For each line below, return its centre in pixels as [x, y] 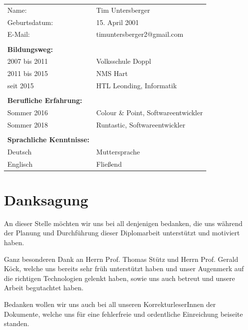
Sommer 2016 [28, 112]
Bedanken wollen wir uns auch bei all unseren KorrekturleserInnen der [110, 304]
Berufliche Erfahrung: [45, 100]
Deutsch [20, 151]
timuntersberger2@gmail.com [140, 34]
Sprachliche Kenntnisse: [48, 139]
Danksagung [46, 199]
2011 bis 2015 [28, 73]
